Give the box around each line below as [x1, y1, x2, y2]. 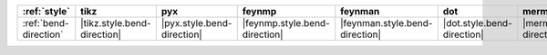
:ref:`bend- [22, 17, 69, 29]
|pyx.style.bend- [160, 17, 232, 29]
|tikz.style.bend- [80, 17, 151, 29]
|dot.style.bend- [442, 17, 512, 29]
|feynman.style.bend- [340, 17, 433, 29]
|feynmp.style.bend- [242, 17, 330, 29]
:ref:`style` [22, 5, 70, 17]
